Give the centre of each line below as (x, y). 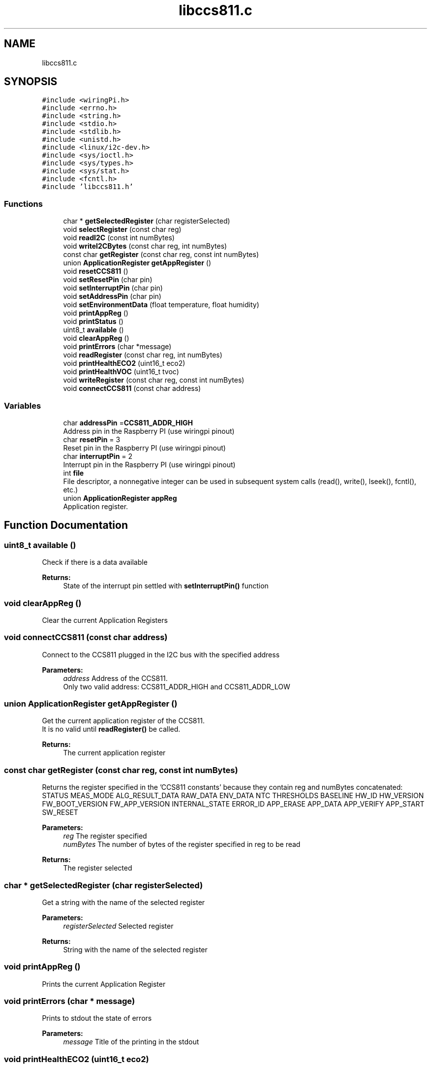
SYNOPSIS (31, 82)
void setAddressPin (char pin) (112, 296)
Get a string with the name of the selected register (123, 902)
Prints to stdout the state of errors (97, 1018)
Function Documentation (66, 525)
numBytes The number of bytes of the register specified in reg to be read (182, 844)
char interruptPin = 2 (98, 456)
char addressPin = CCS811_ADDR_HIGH (128, 422)
